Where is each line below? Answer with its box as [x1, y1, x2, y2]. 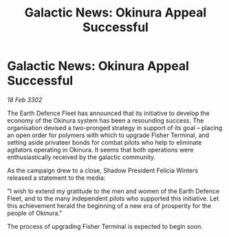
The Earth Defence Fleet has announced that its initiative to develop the [7, 109, 210, 117]
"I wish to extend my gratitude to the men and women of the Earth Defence [7, 187, 220, 195]
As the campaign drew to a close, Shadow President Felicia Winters [7, 166, 198, 174]
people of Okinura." [7, 209, 63, 217]
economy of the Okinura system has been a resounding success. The [7, 116, 204, 125]
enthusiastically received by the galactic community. [7, 153, 156, 161]
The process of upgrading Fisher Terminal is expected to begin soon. [7, 222, 203, 230]
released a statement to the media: [7, 174, 106, 182]
